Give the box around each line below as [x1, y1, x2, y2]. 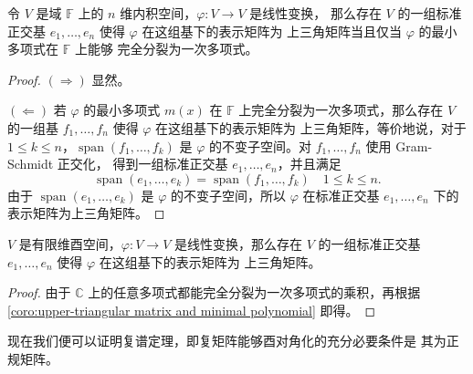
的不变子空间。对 [208, 136, 311, 155]
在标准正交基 [302, 185, 380, 204]
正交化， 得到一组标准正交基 [57, 154, 228, 173]
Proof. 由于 [7, 283, 71, 302]
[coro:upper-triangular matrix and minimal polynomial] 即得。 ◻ [7, 300, 376, 319]
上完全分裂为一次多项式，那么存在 [238, 100, 444, 119]
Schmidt [7, 154, 54, 173]
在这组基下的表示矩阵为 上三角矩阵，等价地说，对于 [155, 118, 467, 137]
